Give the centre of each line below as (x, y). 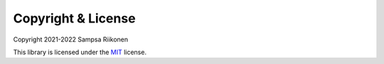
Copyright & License (74, 18)
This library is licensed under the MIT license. (80, 52)
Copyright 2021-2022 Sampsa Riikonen (71, 39)
